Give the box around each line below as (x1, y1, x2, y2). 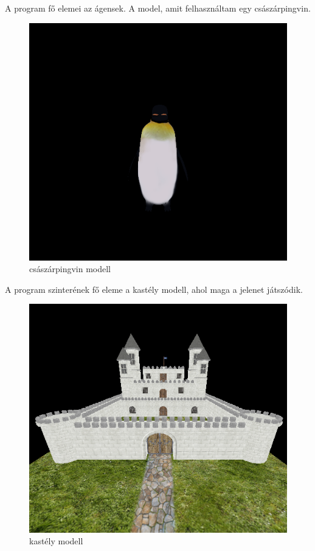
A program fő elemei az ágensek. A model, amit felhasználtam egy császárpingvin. (5, 2, 311, 14)
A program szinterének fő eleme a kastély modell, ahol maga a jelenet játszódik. (5, 283, 303, 295)
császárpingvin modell (29, 262, 111, 275)
